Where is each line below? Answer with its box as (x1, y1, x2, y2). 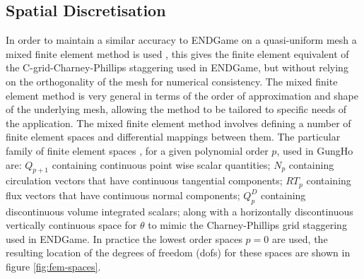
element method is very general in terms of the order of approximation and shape (6, 88, 359, 102)
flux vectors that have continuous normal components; (6, 187, 240, 202)
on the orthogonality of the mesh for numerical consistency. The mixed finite (6, 73, 338, 88)
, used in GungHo (276, 143, 353, 158)
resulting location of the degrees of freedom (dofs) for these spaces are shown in (6, 245, 351, 260)
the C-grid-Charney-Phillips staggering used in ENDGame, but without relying (6, 60, 348, 75)
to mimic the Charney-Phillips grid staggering (148, 218, 347, 232)
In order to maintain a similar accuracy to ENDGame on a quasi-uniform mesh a (6, 32, 357, 47)
